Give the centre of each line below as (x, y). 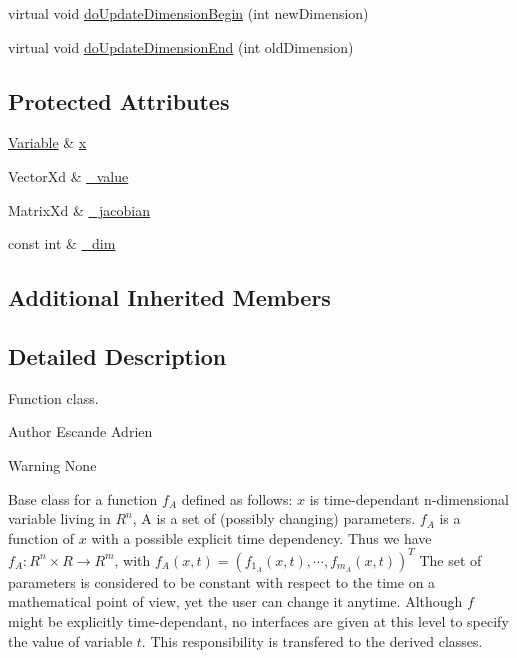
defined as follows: (237, 498)
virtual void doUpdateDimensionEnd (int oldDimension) (181, 46)
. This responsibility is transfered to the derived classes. (312, 640)
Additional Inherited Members (169, 297)
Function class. (53, 397)
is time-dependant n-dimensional (409, 498)
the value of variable (70, 640)
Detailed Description (117, 355)
